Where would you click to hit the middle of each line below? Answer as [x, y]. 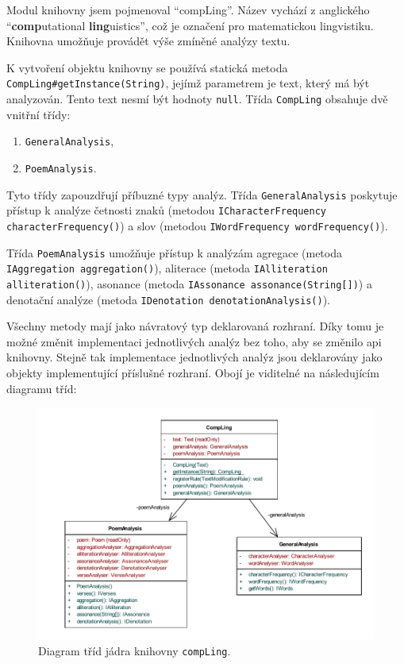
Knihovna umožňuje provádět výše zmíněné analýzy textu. [148, 41]
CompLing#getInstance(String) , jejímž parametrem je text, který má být [188, 83]
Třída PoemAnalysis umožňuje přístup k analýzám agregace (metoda [174, 252]
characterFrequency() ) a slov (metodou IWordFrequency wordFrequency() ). [197, 225]
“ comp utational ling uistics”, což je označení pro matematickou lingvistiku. [190, 25]
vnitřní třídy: [38, 114]
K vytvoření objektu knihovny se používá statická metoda [147, 67]
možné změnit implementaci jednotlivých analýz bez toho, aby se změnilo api [194, 341]
